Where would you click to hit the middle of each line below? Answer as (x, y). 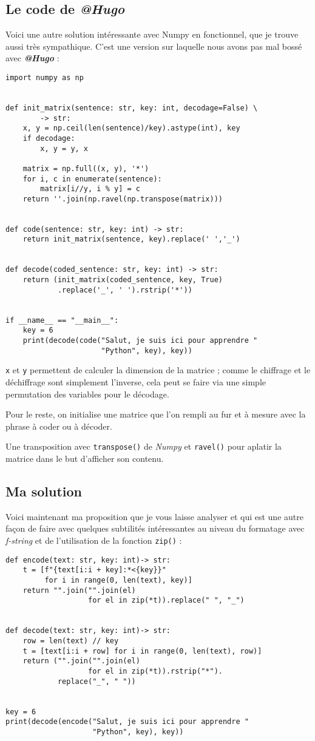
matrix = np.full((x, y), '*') (86, 168)
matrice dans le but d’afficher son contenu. (85, 458)
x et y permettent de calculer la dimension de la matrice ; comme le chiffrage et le (158, 370)
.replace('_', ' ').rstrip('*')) (125, 290)
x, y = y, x (64, 148)
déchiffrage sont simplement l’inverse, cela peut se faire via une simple (136, 382)
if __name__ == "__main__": (62, 320)
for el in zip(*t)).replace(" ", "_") (166, 601)
